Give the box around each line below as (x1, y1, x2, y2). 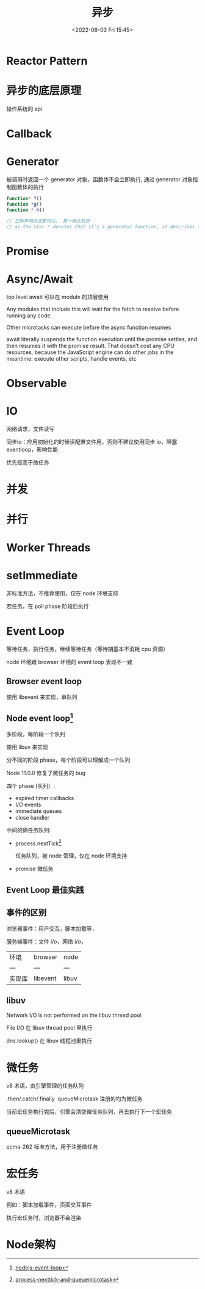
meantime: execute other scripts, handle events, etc (6, 355, 137, 362)
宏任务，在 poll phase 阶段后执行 (6, 602, 89, 610)
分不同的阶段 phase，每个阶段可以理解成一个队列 (6, 756, 131, 764)
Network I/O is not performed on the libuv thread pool (6, 1011, 142, 1019)
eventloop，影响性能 (6, 446, 59, 453)
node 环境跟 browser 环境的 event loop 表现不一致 (6, 659, 133, 666)
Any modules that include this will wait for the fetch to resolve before (6, 305, 179, 312)
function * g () (6, 201, 43, 208)
